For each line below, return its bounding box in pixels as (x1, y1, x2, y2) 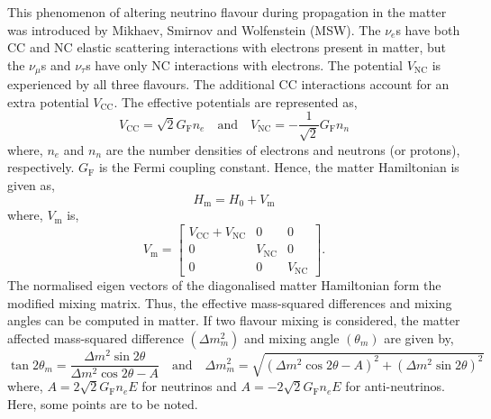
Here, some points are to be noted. (7, 394, 198, 413)
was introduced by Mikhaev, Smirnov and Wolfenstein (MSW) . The (7, 20, 381, 39)
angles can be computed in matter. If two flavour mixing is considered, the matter (7, 311, 460, 330)
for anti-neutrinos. (345, 377, 445, 396)
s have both (396, 20, 460, 39)
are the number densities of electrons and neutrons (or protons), (105, 140, 460, 159)
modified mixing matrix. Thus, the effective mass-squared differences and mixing (7, 293, 452, 312)
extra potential (7, 92, 89, 111)
